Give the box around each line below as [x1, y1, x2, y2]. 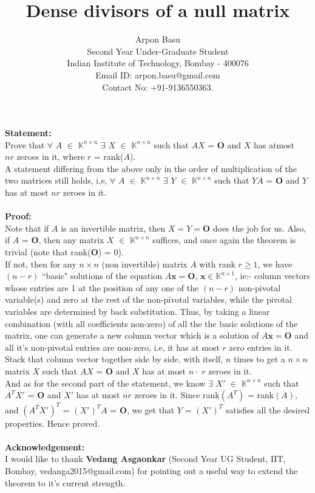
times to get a [233, 353, 285, 365]
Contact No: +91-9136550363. [102, 80, 214, 93]
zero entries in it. [229, 340, 293, 353]
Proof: [5, 210, 32, 222]
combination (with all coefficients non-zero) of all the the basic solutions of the [5, 317, 298, 329]
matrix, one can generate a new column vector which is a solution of [5, 329, 259, 342]
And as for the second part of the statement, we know [5, 376, 206, 389]
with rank [199, 257, 235, 270]
